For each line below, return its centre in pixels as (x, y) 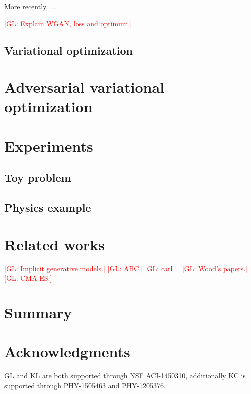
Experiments (49, 146)
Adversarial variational (84, 87)
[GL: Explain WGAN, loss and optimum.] (68, 23)
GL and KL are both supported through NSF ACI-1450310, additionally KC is (125, 376)
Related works (54, 244)
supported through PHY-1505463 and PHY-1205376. (85, 385)
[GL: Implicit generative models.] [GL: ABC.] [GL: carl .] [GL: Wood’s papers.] (126, 268)
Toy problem (38, 178)
